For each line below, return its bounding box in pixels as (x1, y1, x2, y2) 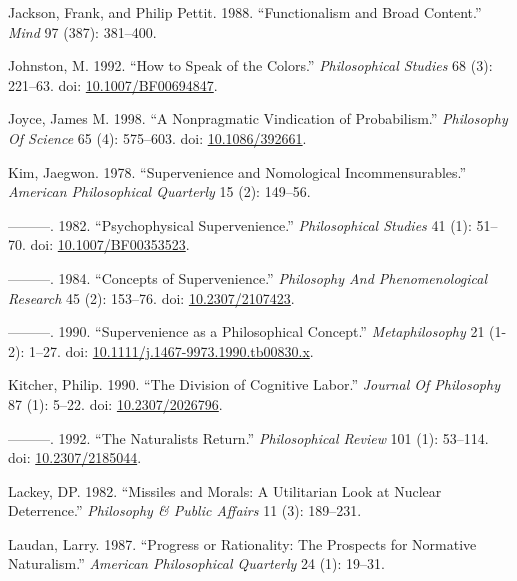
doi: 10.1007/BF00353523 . (30, 234, 190, 255)
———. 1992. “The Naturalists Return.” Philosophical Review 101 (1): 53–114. (8, 427, 489, 448)
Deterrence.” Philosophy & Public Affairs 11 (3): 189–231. (8, 500, 362, 521)
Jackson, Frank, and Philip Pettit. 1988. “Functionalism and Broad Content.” (8, 2, 482, 22)
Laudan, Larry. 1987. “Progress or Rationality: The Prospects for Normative (8, 533, 477, 554)
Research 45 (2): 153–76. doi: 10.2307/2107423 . (8, 287, 295, 308)
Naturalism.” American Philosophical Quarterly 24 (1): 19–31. (8, 553, 385, 574)
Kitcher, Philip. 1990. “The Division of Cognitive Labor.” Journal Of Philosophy (8, 374, 500, 395)
